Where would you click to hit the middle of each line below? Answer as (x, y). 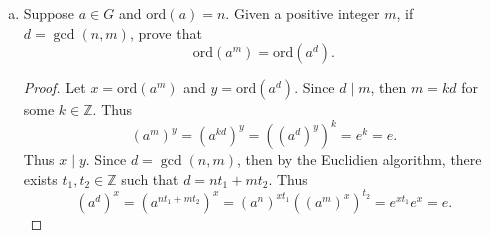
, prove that (165, 32)
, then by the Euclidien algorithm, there (359, 159)
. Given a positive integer (302, 13)
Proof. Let (54, 87)
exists (40, 178)
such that (150, 178)
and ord (142, 13)
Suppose (49, 13)
